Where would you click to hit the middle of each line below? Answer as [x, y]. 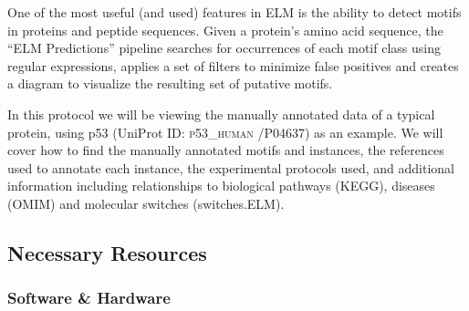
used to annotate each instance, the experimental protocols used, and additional [231, 167]
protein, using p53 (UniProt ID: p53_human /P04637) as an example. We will [225, 132]
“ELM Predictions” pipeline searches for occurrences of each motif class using [224, 48]
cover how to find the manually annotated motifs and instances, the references [226, 150]
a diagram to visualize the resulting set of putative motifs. [170, 83]
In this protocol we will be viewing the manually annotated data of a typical [221, 114]
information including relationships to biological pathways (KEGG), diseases [221, 186]
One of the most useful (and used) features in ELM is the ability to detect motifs [234, 12]
